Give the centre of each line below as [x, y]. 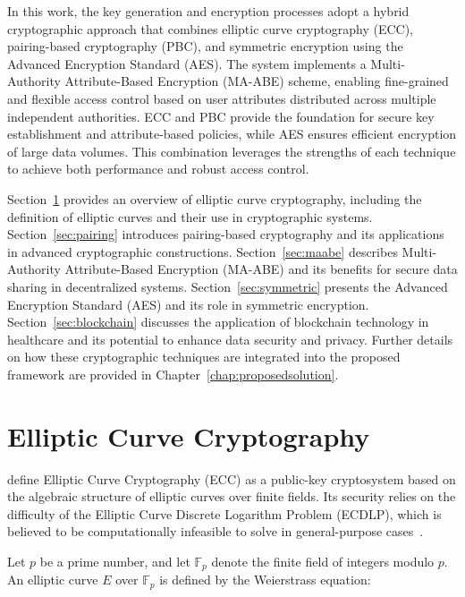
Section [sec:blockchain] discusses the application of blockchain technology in [218, 322]
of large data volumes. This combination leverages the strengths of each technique [232, 151]
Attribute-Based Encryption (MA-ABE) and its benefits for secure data [261, 269]
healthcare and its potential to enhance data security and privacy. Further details [230, 339]
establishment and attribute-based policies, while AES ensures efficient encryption [232, 134]
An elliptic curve [53, 580]
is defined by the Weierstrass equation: [265, 580]
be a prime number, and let [115, 561]
